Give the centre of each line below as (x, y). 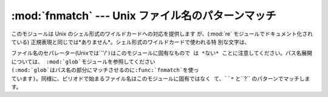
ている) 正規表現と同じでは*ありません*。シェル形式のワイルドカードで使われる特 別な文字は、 (131, 42)
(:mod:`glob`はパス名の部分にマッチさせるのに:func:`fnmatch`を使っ (105, 70)
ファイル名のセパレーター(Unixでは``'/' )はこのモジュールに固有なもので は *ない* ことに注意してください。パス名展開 (162, 53)
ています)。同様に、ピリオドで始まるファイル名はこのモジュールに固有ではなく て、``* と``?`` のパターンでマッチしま (161, 78)
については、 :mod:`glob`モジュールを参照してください (83, 61)
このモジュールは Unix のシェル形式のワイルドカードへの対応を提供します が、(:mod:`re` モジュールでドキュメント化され (162, 34)
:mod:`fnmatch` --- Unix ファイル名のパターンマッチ (144, 16)
